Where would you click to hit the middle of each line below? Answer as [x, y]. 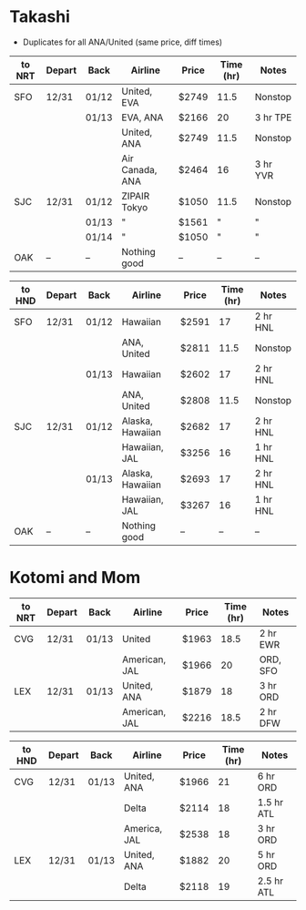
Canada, [139, 169]
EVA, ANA [143, 118]
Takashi [40, 17]
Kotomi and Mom [75, 578]
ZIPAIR [136, 196]
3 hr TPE [273, 118]
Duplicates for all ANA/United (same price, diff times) [122, 42]
